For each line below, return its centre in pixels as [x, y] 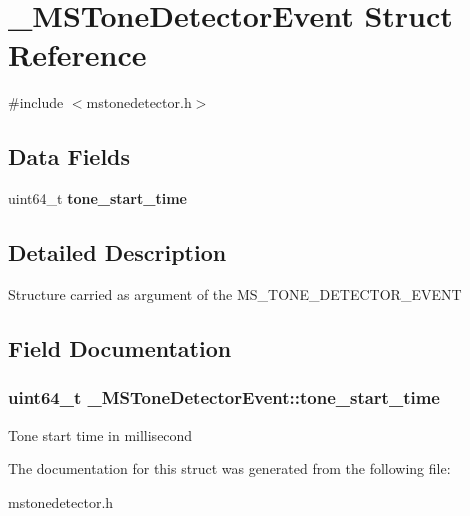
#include [36, 102]
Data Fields [69, 156]
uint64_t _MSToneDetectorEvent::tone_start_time [224, 397]
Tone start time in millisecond [100, 434]
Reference [77, 54]
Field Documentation [120, 347]
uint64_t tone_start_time [97, 198]
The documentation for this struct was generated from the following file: [229, 468]
